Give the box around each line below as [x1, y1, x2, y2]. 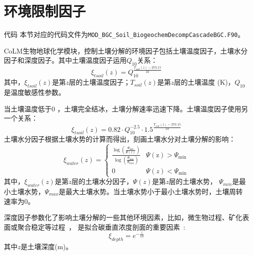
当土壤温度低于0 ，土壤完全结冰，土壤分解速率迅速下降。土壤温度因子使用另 [4, 103, 248, 113]
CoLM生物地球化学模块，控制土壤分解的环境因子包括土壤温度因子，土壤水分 [4, 45, 248, 55]
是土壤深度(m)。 [20, 241, 73, 252]
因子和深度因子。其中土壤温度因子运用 [4, 55, 126, 65]
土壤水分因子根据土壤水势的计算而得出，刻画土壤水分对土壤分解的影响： [4, 134, 235, 144]
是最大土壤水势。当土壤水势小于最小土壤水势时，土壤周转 [58, 186, 243, 196]
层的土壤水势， [169, 176, 217, 186]
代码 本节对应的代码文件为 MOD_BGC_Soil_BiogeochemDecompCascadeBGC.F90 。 [4, 29, 245, 39]
